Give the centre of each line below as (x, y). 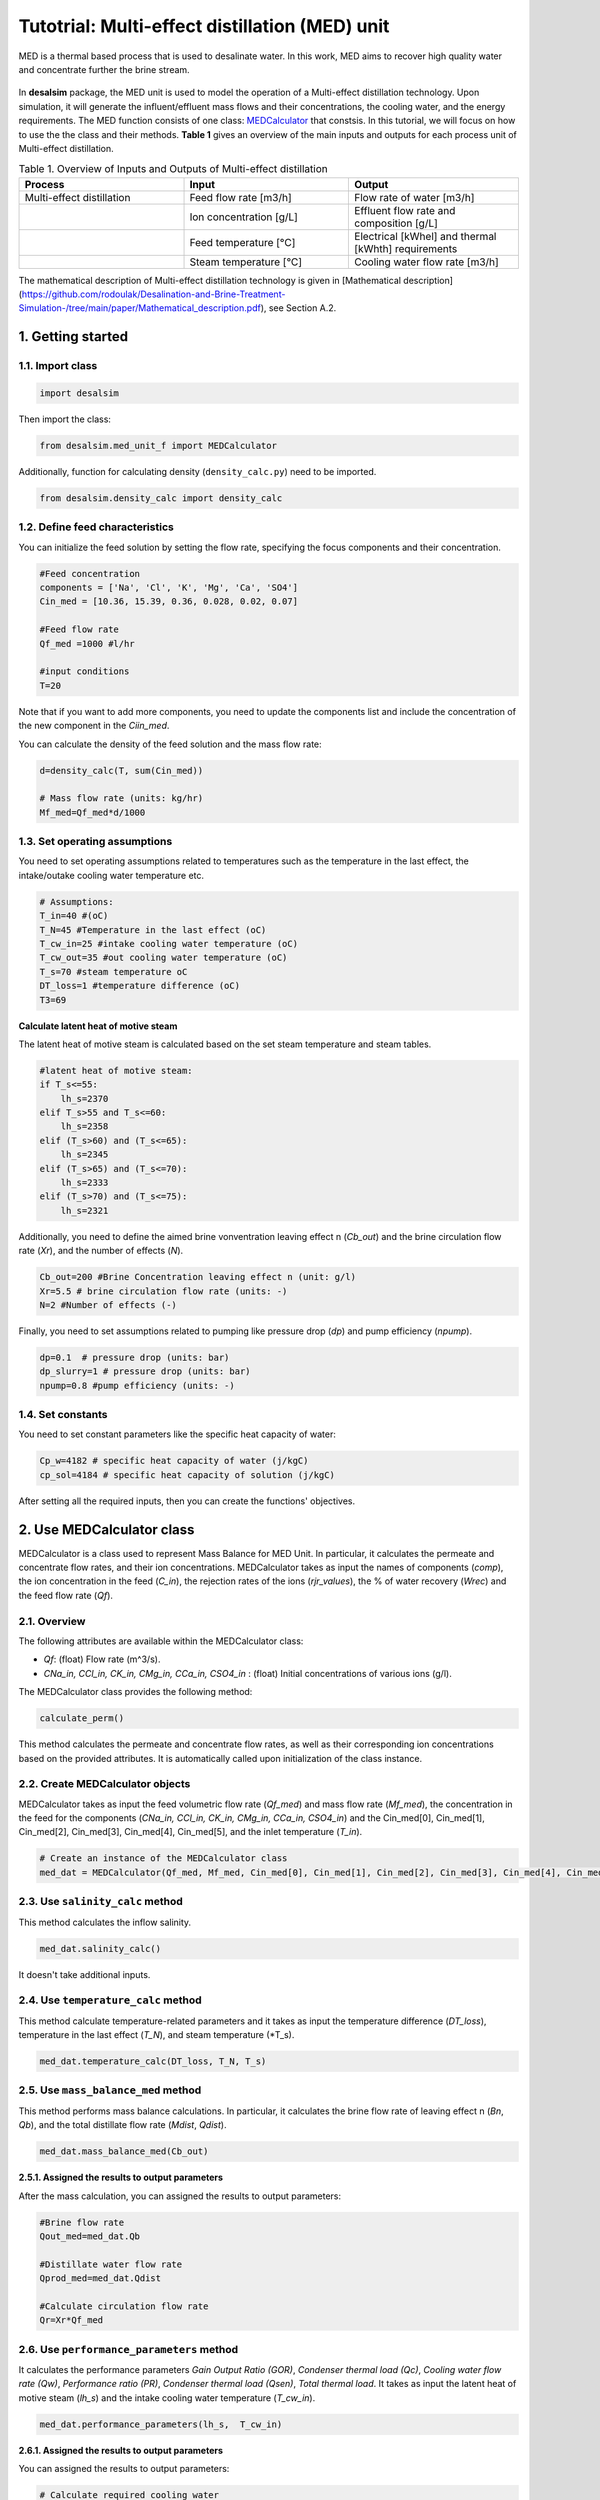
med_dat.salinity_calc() (100, 1948)
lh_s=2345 (84, 1154)
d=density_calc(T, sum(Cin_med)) (121, 770)
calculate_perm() (82, 1718)
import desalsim (79, 393)
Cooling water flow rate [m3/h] (426, 262)
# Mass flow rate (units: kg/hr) (121, 798)
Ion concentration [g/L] (244, 217)
